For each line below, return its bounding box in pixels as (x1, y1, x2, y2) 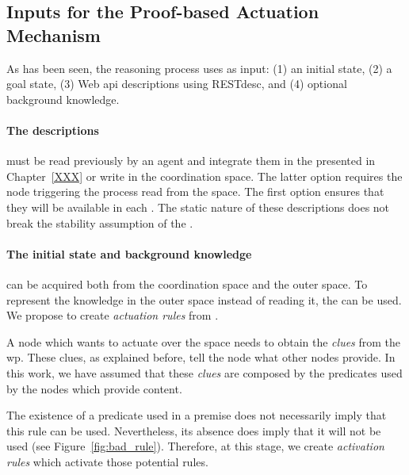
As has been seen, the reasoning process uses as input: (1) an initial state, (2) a (6, 59, 392, 76)
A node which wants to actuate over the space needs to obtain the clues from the (6, 333, 401, 350)
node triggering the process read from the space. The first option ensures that (6, 183, 384, 200)
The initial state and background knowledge (6, 245, 252, 262)
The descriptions (6, 121, 99, 138)
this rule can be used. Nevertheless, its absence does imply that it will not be (6, 422, 381, 439)
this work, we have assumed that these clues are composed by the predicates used (6, 364, 403, 381)
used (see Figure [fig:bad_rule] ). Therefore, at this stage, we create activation (6, 438, 384, 454)
